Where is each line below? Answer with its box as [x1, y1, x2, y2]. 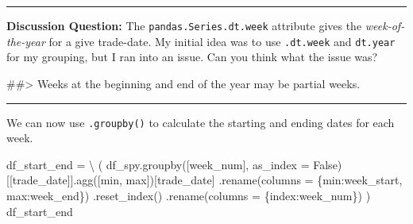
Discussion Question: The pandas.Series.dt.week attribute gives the [6, 17, 362, 33]
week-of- [365, 17, 405, 33]
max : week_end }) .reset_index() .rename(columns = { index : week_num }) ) [6, 187, 371, 203]
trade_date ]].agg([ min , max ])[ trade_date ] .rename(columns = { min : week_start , [12, 172, 403, 188]
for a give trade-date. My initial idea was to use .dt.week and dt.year [48, 33, 396, 49]
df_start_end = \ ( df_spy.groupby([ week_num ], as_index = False [6, 156, 338, 172]
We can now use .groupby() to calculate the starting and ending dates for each [6, 114, 395, 130]
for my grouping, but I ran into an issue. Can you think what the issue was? [6, 48, 378, 65]
